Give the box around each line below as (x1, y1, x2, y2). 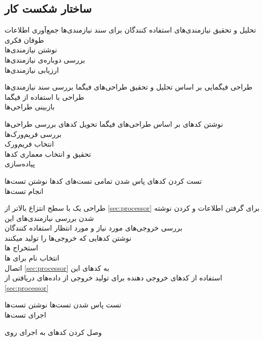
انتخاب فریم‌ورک (5, 138, 54, 149)
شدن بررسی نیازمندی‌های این (5, 212, 94, 223)
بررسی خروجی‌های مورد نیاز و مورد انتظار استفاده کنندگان (5, 222, 183, 233)
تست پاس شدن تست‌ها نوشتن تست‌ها (5, 299, 122, 310)
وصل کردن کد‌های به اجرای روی (5, 326, 102, 337)
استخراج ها (5, 242, 38, 253)
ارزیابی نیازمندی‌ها (5, 64, 59, 75)
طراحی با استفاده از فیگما (5, 91, 84, 102)
